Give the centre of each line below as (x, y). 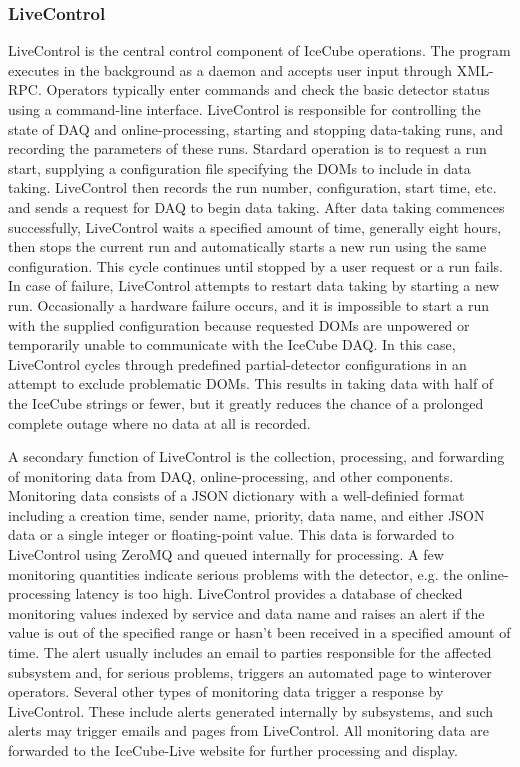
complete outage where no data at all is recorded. (159, 422)
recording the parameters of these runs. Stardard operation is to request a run (247, 148)
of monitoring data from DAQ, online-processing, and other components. (231, 475)
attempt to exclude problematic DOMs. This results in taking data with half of (251, 383)
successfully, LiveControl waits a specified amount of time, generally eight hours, (255, 226)
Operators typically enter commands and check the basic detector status (268, 89)
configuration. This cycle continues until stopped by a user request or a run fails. (255, 265)
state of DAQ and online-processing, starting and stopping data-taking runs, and (256, 128)
